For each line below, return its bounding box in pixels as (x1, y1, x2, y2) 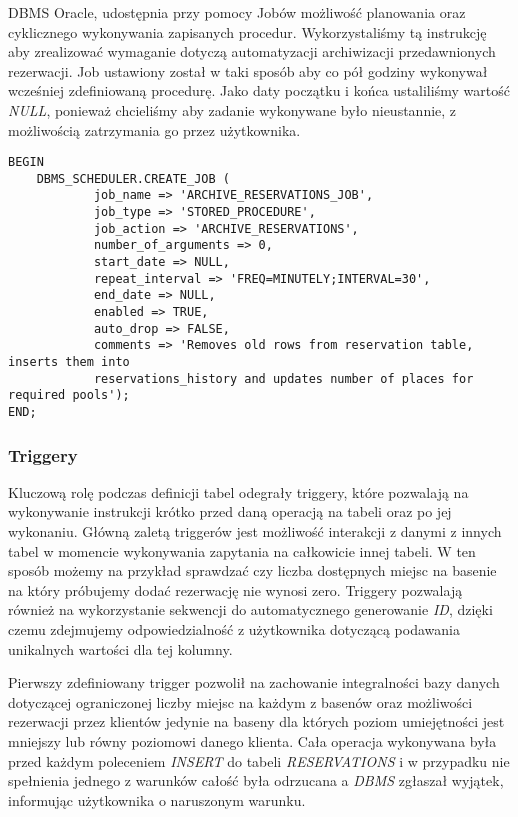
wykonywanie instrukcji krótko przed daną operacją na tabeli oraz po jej (8, 501, 452, 522)
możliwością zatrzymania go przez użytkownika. (8, 119, 301, 140)
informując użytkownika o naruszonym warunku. (8, 789, 306, 810)
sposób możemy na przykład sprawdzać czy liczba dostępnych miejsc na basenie (8, 560, 497, 581)
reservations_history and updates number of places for (93, 371, 474, 386)
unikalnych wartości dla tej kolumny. (8, 638, 233, 659)
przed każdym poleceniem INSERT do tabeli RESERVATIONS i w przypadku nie (8, 750, 510, 771)
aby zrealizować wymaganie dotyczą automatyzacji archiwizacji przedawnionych (8, 41, 496, 62)
